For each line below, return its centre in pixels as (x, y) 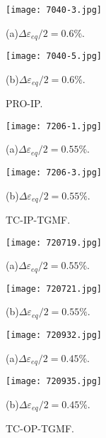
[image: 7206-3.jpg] (54, 172)
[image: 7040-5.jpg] (54, 56)
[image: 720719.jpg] (54, 242)
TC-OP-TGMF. (40, 428)
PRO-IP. (24, 103)
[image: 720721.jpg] (54, 289)
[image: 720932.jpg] (54, 335)
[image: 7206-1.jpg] (54, 126)
